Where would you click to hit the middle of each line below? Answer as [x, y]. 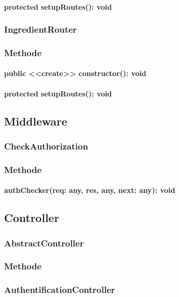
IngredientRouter [41, 29]
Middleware [36, 121]
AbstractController [44, 243]
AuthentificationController [60, 290]
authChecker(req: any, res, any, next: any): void [90, 190]
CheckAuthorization [46, 146]
